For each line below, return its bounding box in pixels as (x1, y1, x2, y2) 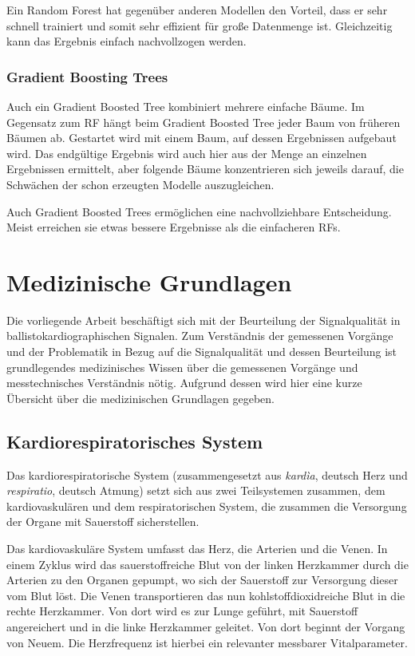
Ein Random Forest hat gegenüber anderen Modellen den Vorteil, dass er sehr (6, 2, 388, 18)
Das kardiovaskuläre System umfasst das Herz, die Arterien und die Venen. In (6, 540, 388, 557)
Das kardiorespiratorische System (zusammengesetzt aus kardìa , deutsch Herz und (6, 466, 408, 483)
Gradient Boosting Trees (6, 66, 168, 86)
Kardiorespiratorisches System (6, 429, 263, 453)
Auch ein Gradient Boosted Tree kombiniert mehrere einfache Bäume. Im (6, 98, 365, 114)
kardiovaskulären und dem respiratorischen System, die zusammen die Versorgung (6, 497, 407, 514)
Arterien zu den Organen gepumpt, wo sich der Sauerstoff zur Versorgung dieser (6, 571, 398, 588)
